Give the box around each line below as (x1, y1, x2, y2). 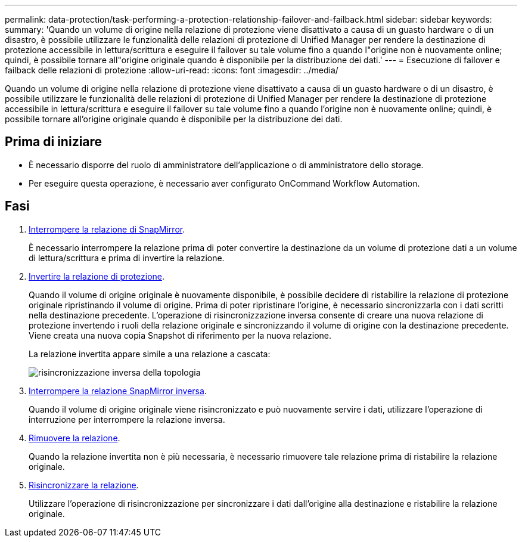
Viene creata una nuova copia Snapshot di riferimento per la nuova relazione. (29, 330, 332, 340)
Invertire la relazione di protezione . (29, 271, 165, 281)
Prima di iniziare (5, 134, 102, 150)
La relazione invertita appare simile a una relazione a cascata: (29, 348, 271, 359)
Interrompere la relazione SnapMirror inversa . (29, 385, 207, 396)
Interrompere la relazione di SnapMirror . (29, 224, 185, 234)
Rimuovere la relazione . (29, 432, 120, 443)
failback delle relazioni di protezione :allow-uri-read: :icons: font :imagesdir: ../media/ (5, 65, 338, 75)
